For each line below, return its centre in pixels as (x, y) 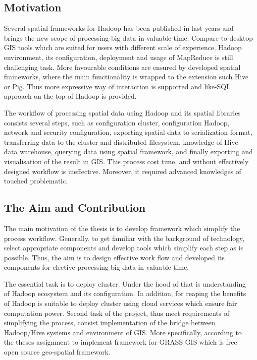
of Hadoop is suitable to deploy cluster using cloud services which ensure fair (121, 303)
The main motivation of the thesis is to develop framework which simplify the (122, 228)
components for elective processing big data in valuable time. (97, 267)
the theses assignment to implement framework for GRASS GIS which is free (121, 342)
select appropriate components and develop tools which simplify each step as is (124, 248)
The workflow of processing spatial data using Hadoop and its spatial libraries (122, 112)
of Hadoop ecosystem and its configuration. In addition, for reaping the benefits (125, 293)
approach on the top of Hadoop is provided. (70, 96)
